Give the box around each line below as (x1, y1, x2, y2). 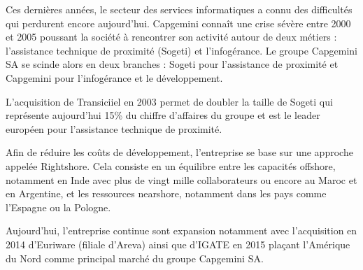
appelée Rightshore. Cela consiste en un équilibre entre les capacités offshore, (6, 158, 336, 173)
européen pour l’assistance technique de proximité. (6, 121, 222, 136)
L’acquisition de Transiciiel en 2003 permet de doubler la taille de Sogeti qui (6, 94, 333, 108)
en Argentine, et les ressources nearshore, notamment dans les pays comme (6, 186, 327, 201)
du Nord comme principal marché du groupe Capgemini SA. (6, 250, 264, 265)
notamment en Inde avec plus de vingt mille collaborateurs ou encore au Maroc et (6, 172, 357, 187)
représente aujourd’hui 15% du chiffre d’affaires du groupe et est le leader (6, 108, 320, 122)
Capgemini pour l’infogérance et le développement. (6, 70, 223, 85)
